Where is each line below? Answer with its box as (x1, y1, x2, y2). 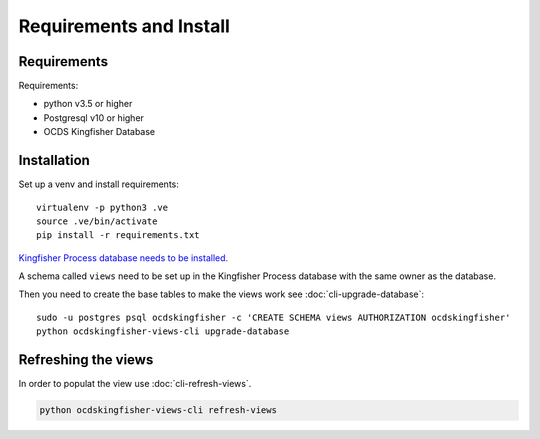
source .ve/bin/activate (36, 215, 158, 227)
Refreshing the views (18, 351, 154, 369)
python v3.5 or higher (43, 98, 133, 110)
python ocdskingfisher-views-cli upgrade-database (36, 326, 290, 337)
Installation (18, 152, 90, 169)
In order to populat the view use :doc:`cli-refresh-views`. (18, 378, 252, 390)
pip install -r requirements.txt (36, 230, 200, 241)
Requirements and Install (18, 15, 230, 37)
